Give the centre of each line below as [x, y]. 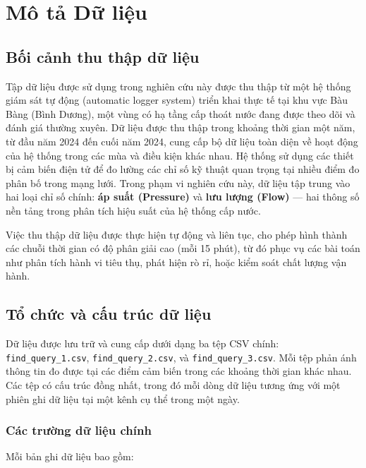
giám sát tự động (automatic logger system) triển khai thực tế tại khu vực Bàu [177, 100]
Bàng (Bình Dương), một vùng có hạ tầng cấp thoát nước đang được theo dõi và [181, 113]
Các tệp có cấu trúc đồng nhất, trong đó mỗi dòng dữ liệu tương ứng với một [173, 384]
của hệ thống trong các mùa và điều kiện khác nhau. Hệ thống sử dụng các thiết [180, 155]
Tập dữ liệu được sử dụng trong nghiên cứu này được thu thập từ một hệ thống [178, 86]
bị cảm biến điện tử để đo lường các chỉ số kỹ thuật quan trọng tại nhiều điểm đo [183, 169]
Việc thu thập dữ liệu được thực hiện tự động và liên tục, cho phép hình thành [177, 234]
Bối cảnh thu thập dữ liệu [103, 56]
